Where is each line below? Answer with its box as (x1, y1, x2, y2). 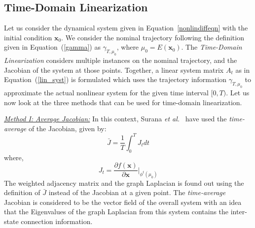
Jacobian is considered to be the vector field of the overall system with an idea (4, 197, 242, 207)
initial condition (4, 32, 52, 42)
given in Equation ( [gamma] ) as (4, 42, 101, 52)
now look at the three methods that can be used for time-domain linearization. (4, 97, 242, 107)
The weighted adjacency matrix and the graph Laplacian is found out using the (4, 177, 244, 188)
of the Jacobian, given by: (28, 123, 107, 133)
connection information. (21, 216, 93, 227)
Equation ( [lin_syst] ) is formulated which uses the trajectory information (4, 74, 227, 85)
